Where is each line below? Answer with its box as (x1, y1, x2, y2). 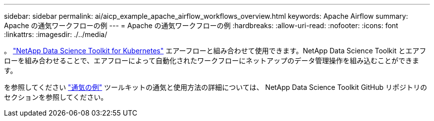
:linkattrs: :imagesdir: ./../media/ (4, 30, 108, 39)
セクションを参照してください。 (4, 93, 108, 101)
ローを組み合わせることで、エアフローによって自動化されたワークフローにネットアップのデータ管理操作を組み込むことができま (4, 56, 419, 65)
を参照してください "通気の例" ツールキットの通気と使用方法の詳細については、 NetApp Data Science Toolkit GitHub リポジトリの (4, 83, 427, 91)
